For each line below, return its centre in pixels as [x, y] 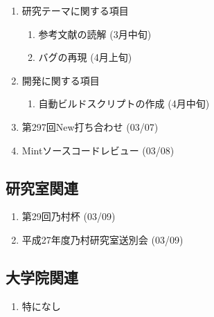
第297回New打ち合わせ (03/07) [90, 126]
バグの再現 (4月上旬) [85, 57]
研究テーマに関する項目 [75, 10]
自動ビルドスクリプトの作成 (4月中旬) [124, 103]
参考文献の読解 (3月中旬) [95, 34]
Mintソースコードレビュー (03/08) [98, 150]
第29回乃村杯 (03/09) [69, 216]
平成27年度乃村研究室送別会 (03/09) [102, 239]
